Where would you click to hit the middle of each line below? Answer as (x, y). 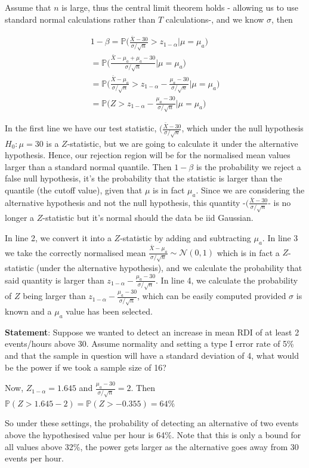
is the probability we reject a (248, 166)
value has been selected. (109, 311)
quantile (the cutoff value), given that (74, 190)
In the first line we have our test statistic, (81, 128)
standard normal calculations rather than (80, 19)
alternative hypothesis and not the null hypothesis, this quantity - (125, 202)
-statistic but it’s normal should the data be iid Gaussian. (148, 218)
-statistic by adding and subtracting (186, 237)
